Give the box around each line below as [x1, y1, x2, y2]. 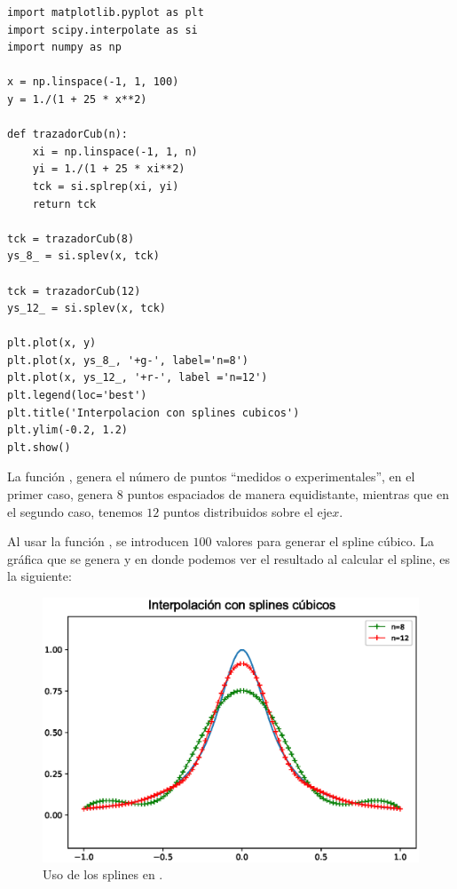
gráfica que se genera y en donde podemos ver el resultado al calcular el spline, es [7, 549, 451, 568]
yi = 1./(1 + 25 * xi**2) [32, 163, 185, 176]
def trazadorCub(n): [7, 128, 129, 141]
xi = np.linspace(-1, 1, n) [32, 145, 198, 158]
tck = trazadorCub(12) [7, 284, 141, 298]
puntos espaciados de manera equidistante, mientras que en [127, 485, 450, 504]
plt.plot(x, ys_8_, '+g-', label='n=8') [7, 353, 249, 367]
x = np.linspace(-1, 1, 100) [7, 75, 179, 89]
